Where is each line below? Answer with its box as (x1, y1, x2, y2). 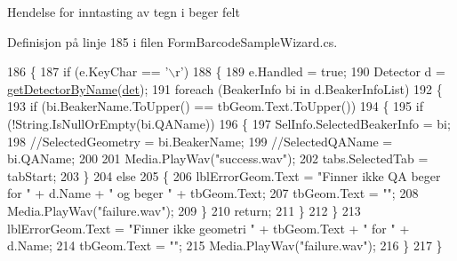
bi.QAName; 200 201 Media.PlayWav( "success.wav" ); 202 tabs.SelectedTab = (7, 149, 429, 168)
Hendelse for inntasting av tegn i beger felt (7, 3, 240, 20)
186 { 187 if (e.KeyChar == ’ (7, 62, 169, 81)
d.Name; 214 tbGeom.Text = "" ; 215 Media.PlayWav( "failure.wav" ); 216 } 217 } (7, 236, 443, 255)
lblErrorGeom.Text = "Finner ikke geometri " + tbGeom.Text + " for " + (7, 218, 410, 237)
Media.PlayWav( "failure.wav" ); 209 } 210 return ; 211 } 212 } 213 (7, 201, 361, 219)
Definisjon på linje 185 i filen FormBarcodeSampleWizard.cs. (7, 32, 338, 51)
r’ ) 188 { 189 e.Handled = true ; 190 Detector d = (175, 62, 445, 81)
